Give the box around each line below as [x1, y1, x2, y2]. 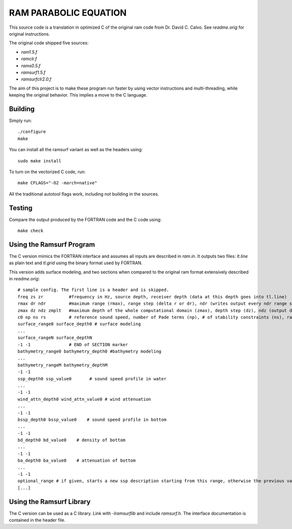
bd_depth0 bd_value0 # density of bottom [18, 437, 126, 443]
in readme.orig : [9, 276, 40, 282]
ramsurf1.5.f [21, 69, 46, 75]
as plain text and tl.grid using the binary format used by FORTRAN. [9, 260, 143, 266]
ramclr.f [21, 56, 37, 62]
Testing [9, 204, 33, 212]
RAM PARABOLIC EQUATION [9, 7, 127, 18]
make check [18, 228, 44, 234]
